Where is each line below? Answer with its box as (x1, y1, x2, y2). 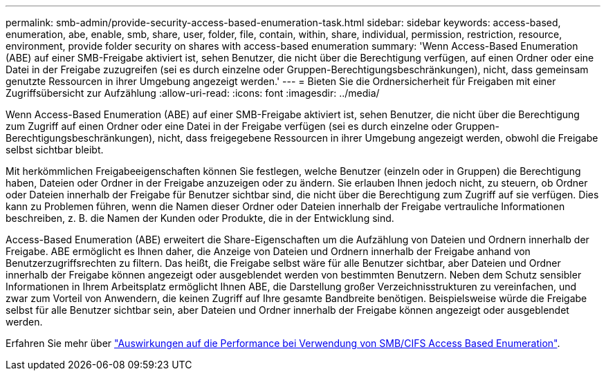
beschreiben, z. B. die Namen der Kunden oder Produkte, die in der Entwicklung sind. (6, 212, 394, 224)
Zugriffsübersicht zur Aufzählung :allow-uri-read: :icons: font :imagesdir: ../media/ (6, 87, 380, 99)
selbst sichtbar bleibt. (6, 144, 104, 156)
